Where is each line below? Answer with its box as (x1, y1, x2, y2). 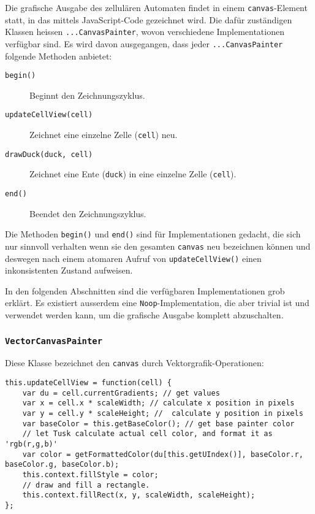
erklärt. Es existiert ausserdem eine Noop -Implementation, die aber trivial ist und (5, 296, 309, 309)
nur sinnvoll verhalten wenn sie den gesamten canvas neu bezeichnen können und (5, 239, 311, 252)
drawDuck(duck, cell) (5, 150, 93, 159)
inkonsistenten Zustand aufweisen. (5, 264, 133, 277)
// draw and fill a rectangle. (22, 480, 150, 489)
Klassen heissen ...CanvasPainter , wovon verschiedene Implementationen (5, 25, 284, 38)
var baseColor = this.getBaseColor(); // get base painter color (22, 419, 295, 428)
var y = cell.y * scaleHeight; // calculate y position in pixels (22, 409, 303, 418)
